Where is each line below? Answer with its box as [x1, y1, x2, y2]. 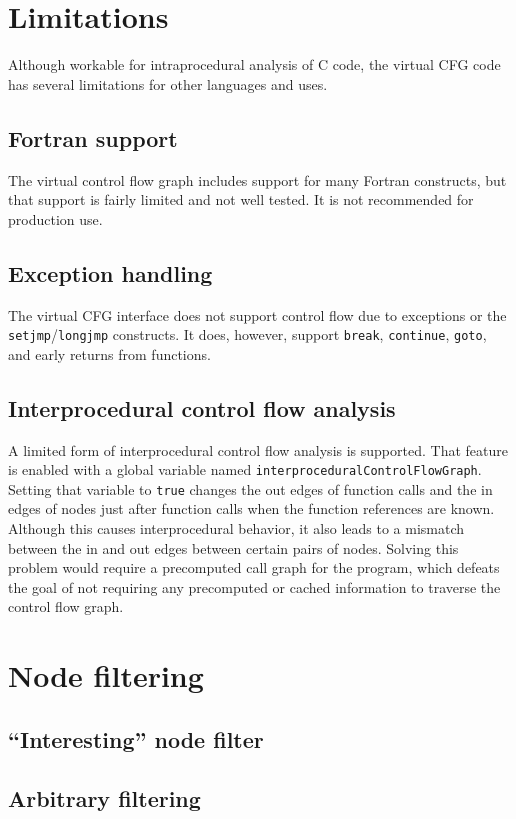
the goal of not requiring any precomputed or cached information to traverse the [8, 576, 501, 597]
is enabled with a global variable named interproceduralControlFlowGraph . [8, 459, 482, 480]
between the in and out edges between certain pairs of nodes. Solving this [8, 537, 459, 558]
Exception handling [8, 257, 213, 288]
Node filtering [8, 655, 204, 696]
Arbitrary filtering [8, 782, 201, 813]
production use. [8, 208, 103, 229]
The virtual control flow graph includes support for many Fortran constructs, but [8, 169, 507, 190]
